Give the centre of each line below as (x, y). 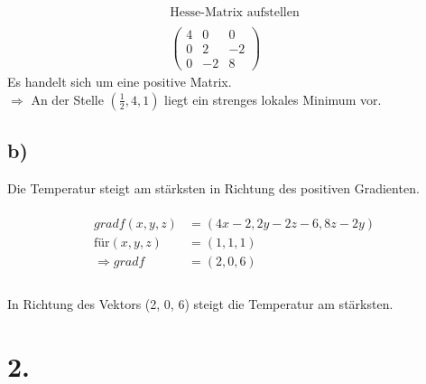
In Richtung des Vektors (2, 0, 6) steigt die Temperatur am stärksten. (200, 303)
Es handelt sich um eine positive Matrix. (120, 82)
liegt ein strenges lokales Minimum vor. (273, 99)
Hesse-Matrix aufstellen (235, 13)
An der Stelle (67, 99)
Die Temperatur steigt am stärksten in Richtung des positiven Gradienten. (213, 188)
